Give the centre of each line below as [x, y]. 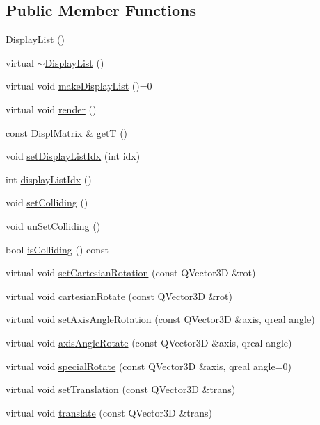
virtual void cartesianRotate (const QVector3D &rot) [119, 295]
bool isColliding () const [57, 249]
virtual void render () [51, 109]
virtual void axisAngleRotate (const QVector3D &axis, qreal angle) [149, 342]
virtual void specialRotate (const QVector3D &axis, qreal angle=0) [149, 366]
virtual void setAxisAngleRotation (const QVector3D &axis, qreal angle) [160, 319]
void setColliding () [47, 202]
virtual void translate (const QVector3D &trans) [109, 412]
